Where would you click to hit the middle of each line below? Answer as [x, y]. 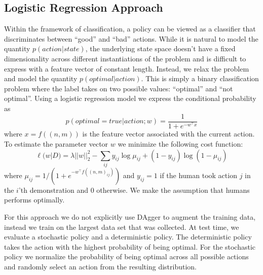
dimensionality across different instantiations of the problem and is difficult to [125, 58]
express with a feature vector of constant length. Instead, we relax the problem [127, 68]
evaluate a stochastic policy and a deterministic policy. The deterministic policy [128, 237]
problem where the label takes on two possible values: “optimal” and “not [119, 88]
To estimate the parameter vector [56, 143]
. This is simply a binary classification [200, 78]
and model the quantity [41, 78]
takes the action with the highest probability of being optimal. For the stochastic [130, 246]
